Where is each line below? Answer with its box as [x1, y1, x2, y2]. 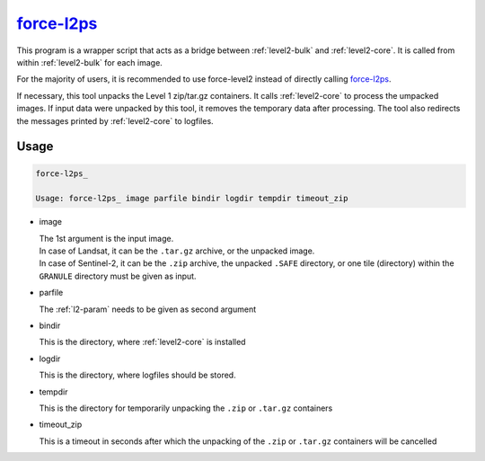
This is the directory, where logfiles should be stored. [39, 369, 237, 381]
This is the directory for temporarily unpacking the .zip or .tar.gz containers [39, 403, 333, 413]
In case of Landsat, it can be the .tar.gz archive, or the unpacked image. [39, 245, 315, 256]
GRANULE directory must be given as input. [39, 270, 197, 281]
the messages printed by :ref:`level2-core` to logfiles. [16, 115, 215, 126]
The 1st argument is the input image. [39, 233, 174, 244]
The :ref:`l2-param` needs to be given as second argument [39, 304, 257, 315]
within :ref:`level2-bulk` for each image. [16, 57, 163, 67]
